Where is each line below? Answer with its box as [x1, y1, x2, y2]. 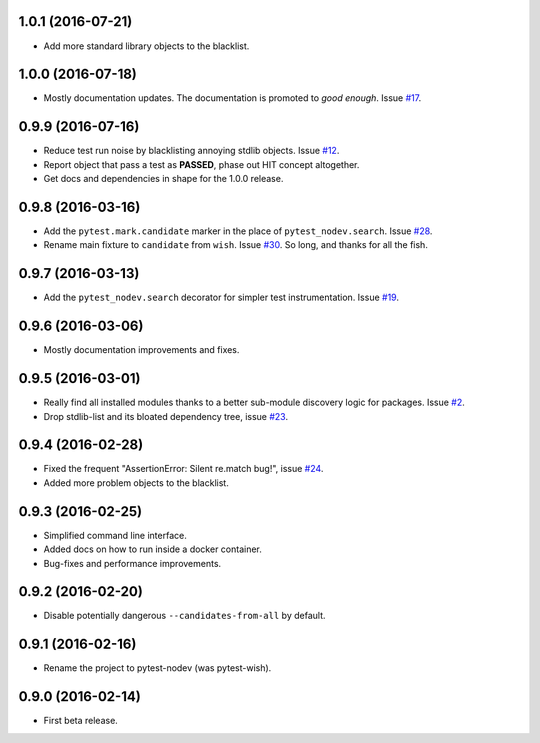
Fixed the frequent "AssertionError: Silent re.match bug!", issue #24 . [43, 463, 324, 475]
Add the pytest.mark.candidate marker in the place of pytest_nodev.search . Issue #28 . [43, 225, 433, 237]
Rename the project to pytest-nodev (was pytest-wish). [43, 662, 272, 674]
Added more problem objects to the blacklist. [43, 476, 229, 489]
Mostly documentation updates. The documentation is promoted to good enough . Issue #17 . [43, 92, 422, 104]
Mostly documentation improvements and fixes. [43, 344, 240, 356]
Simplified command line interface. [43, 529, 187, 541]
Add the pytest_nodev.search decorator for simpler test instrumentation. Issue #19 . [43, 291, 400, 304]
